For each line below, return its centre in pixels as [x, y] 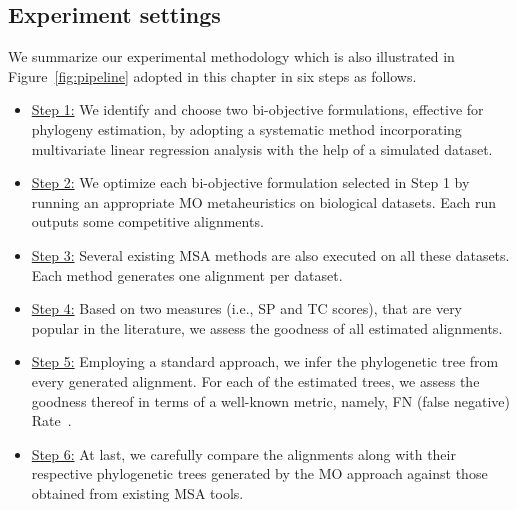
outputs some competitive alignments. [147, 221]
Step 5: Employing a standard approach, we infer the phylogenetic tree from [265, 361]
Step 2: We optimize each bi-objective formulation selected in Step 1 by [250, 182]
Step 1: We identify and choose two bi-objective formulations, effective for [257, 109]
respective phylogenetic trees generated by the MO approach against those [259, 473]
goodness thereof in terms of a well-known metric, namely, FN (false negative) [270, 400]
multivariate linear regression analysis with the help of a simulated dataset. [262, 148]
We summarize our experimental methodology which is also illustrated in [231, 56]
